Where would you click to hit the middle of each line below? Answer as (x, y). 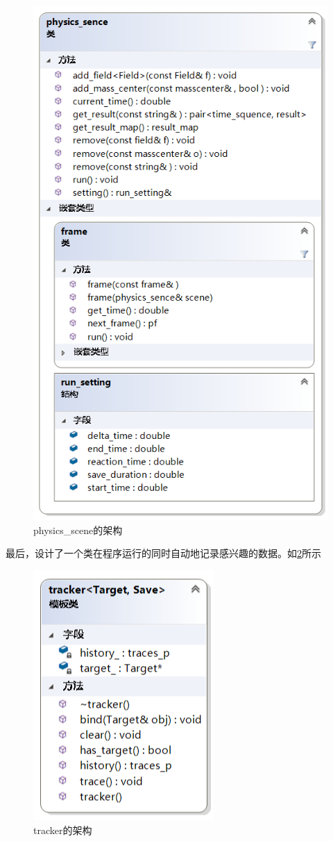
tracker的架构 (63, 830)
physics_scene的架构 (78, 530)
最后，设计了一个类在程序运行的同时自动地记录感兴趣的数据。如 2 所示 (163, 553)
